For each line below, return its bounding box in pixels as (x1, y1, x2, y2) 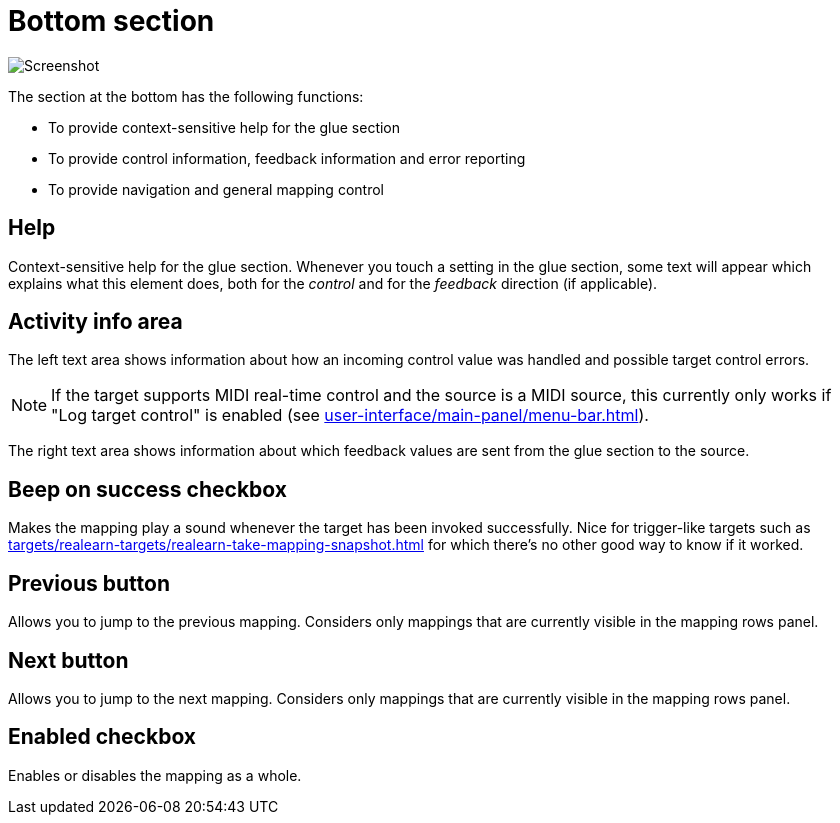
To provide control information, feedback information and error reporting (48, 149, 526, 167)
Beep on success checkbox (8, 476, 287, 502)
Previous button (8, 570, 170, 596)
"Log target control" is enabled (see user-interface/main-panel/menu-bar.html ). (51, 405, 649, 426)
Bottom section (8, 4, 215, 38)
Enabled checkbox (8, 724, 197, 750)
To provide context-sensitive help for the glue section (48, 118, 401, 136)
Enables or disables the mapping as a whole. (8, 766, 302, 784)
